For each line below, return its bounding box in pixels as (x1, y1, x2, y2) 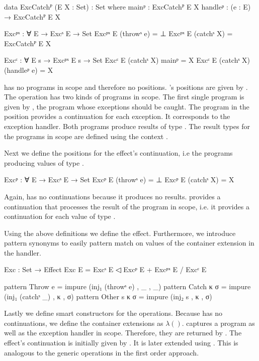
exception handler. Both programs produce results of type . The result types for (4, 121, 250, 131)
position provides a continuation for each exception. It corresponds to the (4, 111, 230, 122)
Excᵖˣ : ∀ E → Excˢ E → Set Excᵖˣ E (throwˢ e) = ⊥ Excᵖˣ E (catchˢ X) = (4, 28, 233, 39)
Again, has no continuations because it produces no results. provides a (4, 191, 221, 201)
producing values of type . (4, 157, 84, 168)
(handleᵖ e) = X (4, 64, 53, 75)
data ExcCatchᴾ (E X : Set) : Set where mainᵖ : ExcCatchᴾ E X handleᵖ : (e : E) (4, 2, 251, 12)
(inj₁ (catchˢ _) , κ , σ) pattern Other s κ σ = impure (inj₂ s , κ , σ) (4, 291, 212, 301)
